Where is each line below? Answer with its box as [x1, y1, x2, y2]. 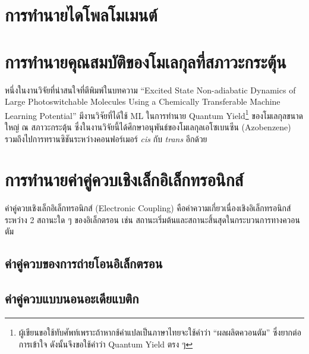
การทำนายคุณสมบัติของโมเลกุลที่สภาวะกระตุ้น [5, 49, 286, 73]
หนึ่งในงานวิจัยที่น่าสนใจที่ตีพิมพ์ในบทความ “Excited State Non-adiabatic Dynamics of [5, 83, 296, 96]
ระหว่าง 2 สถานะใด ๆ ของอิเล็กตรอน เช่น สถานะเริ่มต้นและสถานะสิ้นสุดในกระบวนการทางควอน [5, 213, 300, 225]
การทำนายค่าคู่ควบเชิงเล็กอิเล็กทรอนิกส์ [5, 167, 244, 192]
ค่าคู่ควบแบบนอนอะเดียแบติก [5, 289, 139, 308]
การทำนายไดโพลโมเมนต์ [5, 2, 157, 27]
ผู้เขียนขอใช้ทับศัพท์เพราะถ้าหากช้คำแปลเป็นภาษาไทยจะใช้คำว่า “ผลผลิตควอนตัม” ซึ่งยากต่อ [18, 326, 301, 339]
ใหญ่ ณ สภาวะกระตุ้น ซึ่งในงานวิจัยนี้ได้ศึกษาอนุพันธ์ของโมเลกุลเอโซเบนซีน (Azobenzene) [5, 120, 291, 133]
